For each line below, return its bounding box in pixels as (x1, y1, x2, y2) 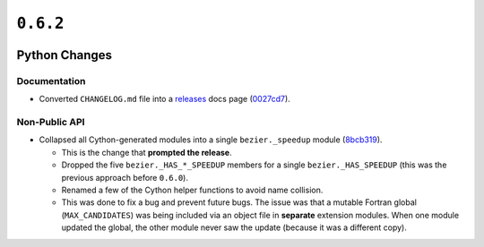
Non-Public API (16, 116, 85, 129)
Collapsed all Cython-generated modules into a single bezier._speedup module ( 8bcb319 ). (39, 134, 383, 145)
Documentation (16, 74, 86, 87)
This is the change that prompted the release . (61, 147, 232, 158)
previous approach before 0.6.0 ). (61, 172, 188, 183)
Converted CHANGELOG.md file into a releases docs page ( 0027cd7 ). (39, 94, 290, 105)
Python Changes (16, 47, 112, 63)
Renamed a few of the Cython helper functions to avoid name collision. (61, 184, 324, 196)
